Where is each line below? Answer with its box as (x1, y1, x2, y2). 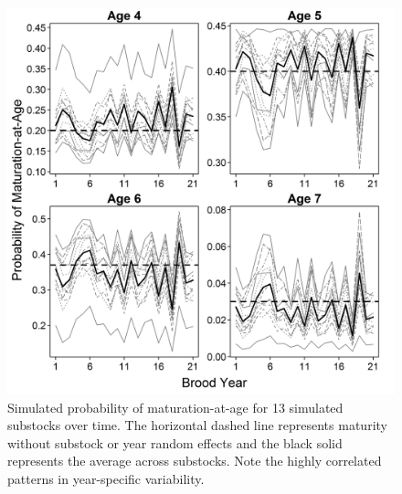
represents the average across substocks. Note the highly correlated (7, 451, 382, 470)
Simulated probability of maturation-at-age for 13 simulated (7, 397, 344, 416)
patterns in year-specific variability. (7, 468, 205, 488)
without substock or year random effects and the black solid (7, 433, 343, 452)
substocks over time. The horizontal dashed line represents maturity (7, 415, 387, 435)
